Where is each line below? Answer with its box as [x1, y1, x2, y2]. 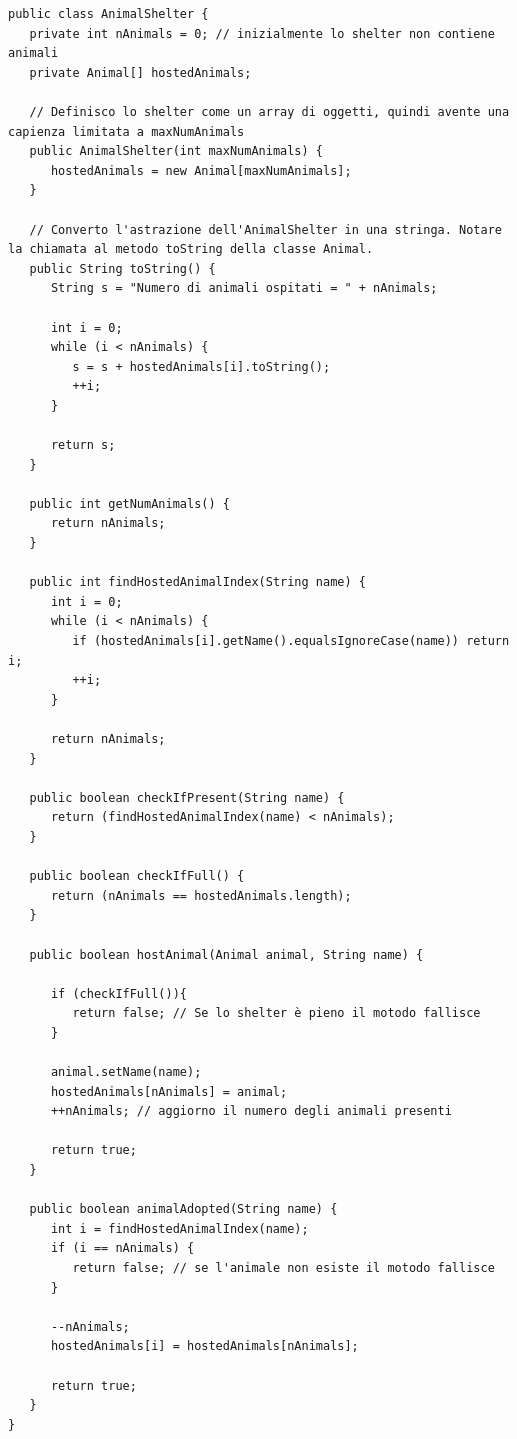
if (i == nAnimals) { [50, 1241, 195, 1256]
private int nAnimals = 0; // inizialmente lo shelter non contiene [29, 26, 495, 41]
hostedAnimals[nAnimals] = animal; [50, 1084, 288, 1099]
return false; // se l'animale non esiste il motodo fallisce [72, 1261, 495, 1275]
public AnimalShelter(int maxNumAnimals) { [29, 144, 323, 159]
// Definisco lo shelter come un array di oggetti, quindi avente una [29, 104, 510, 119]
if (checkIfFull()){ [50, 986, 187, 1001]
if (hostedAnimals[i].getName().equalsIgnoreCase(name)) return [72, 634, 510, 648]
